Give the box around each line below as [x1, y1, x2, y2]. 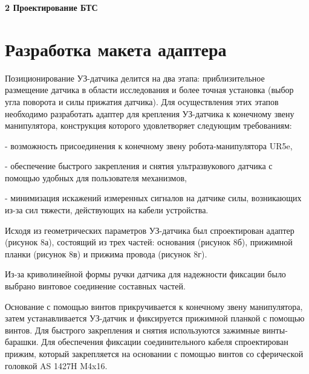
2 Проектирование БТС [5, 1, 98, 13]
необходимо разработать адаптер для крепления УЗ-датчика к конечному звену [5, 107, 294, 120]
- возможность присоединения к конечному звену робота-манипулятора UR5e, [5, 139, 293, 152]
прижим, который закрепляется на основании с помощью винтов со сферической [5, 347, 304, 359]
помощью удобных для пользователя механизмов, [5, 171, 187, 184]
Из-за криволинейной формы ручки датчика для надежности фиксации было [5, 268, 286, 280]
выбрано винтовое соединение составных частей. [5, 280, 186, 292]
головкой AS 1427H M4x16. [5, 359, 108, 372]
